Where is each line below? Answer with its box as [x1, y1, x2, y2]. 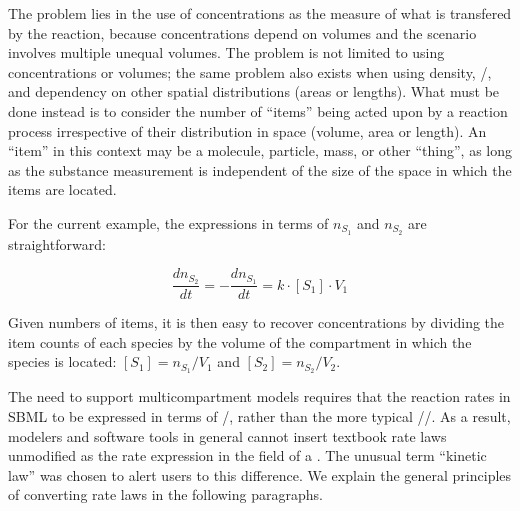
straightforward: [8, 233, 106, 254]
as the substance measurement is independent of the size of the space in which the [8, 159, 512, 180]
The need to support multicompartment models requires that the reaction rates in [8, 386, 511, 407]
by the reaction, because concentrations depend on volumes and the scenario [8, 22, 477, 43]
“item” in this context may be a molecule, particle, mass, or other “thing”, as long [8, 140, 512, 161]
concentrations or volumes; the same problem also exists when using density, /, [8, 61, 492, 82]
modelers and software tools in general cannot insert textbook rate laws [8, 425, 447, 446]
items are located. [8, 179, 117, 200]
